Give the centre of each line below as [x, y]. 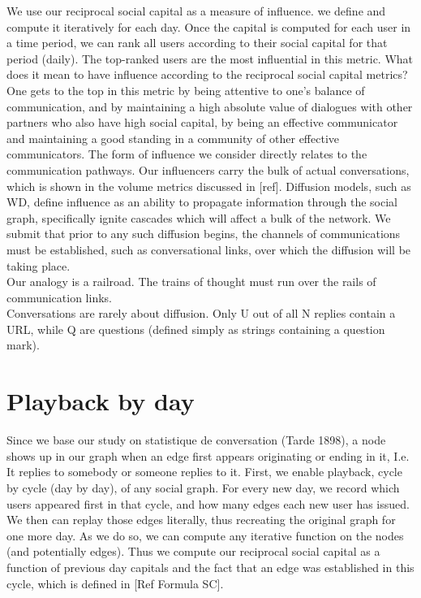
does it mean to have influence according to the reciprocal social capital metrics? [207, 74]
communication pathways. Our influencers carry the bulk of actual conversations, [208, 169]
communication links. [59, 297]
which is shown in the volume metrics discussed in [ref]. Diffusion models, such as [209, 186]
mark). [23, 345]
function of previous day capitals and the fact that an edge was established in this [210, 567]
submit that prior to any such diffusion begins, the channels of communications [204, 234]
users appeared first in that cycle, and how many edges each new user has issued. [208, 503]
